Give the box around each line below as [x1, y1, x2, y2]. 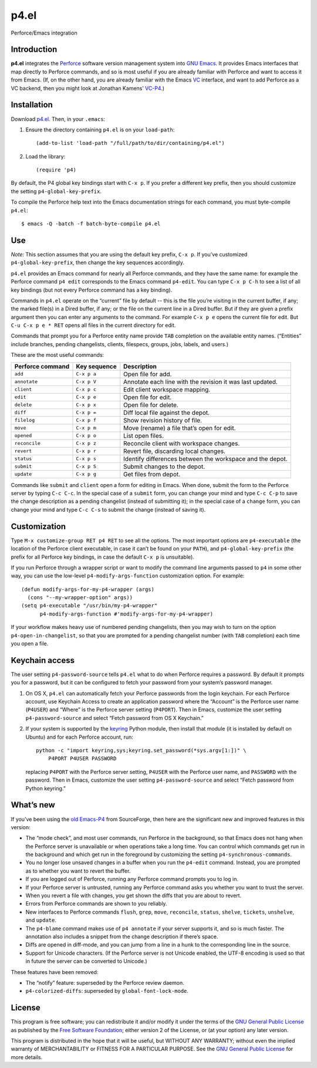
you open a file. [11, 640, 49, 647]
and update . [25, 917, 57, 924]
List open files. [123, 431, 164, 440]
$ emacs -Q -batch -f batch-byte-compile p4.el [21, 221, 161, 227]
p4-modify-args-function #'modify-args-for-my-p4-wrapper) [39, 610, 214, 617]
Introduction [11, 45, 58, 55]
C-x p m [76, 425, 97, 431]
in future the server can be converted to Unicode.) [25, 958, 147, 965]
